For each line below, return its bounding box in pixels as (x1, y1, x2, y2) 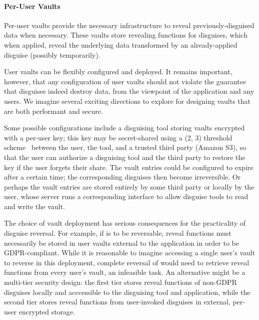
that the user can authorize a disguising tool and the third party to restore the (4, 151, 245, 162)
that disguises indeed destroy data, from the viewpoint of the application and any (4, 86, 254, 96)
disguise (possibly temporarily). (4, 49, 100, 60)
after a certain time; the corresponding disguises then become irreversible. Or (4, 172, 241, 182)
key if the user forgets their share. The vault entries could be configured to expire (4, 162, 253, 172)
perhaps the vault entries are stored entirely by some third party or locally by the (4, 181, 254, 192)
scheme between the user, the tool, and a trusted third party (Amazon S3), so (4, 142, 246, 152)
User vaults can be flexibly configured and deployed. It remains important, (4, 66, 232, 77)
